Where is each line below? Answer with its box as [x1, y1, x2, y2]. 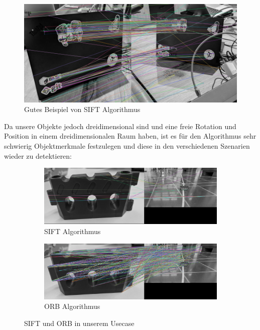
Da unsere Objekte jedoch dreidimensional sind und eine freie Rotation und [4, 121, 236, 131]
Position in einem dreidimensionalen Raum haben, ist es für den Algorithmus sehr [4, 131, 256, 141]
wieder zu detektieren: [4, 150, 72, 161]
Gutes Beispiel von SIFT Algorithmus [24, 104, 141, 115]
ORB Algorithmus [44, 301, 100, 311]
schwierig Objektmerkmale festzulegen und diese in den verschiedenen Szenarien [4, 141, 250, 151]
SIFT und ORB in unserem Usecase [24, 318, 135, 328]
